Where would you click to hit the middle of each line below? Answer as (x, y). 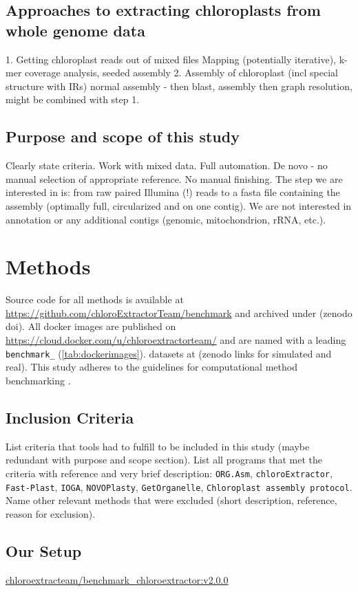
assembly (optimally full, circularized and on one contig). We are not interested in (179, 205)
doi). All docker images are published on (91, 326)
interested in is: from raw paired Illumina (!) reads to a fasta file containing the (173, 192)
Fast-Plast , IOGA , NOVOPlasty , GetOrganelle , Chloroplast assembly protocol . (179, 486)
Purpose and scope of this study (123, 136)
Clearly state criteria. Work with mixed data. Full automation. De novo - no (167, 165)
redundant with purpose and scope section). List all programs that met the (164, 460)
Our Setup (44, 550)
